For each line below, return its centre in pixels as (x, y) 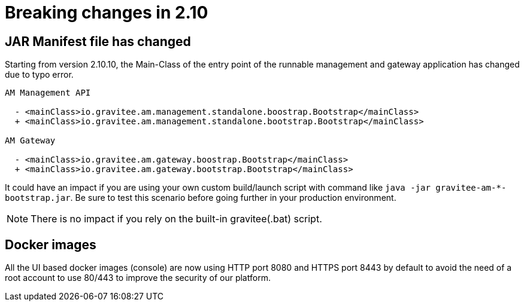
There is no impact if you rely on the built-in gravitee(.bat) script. (176, 219)
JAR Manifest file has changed (98, 41)
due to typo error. (39, 75)
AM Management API (48, 93)
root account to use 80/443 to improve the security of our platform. (138, 278)
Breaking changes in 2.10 (107, 13)
